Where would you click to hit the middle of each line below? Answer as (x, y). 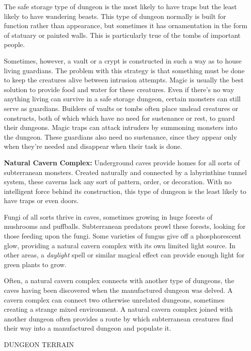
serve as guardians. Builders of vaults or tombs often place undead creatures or (121, 108)
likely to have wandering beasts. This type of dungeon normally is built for (115, 16)
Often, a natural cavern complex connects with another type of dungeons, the (119, 280)
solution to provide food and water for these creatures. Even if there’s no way (119, 89)
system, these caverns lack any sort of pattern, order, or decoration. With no (118, 182)
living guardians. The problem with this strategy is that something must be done (124, 70)
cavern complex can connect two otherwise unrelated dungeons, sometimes (114, 299)
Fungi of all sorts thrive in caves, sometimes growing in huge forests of (108, 216)
